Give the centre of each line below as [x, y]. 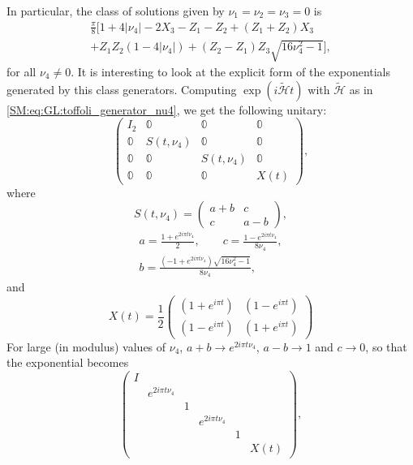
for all [22, 72]
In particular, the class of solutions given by [116, 11]
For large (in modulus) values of [86, 346]
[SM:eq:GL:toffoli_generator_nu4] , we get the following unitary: [167, 109]
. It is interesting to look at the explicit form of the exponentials [231, 72]
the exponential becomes [68, 362]
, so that [386, 346]
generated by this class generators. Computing [122, 89]
